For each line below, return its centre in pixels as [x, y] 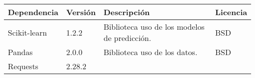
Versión [81, 12]
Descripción [127, 12]
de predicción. [127, 38]
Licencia [231, 12]
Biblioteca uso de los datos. [151, 52]
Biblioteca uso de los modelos [154, 27]
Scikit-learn [27, 32]
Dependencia [33, 12]
